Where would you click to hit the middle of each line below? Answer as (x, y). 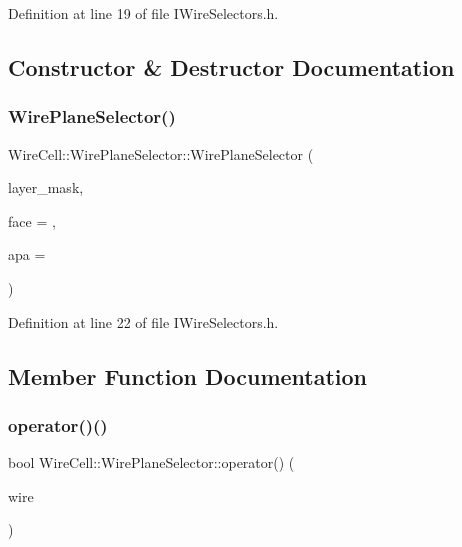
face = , (32, 220)
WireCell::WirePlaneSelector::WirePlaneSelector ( (161, 153)
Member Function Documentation (188, 375)
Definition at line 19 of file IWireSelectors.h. (143, 13)
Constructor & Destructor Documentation (231, 66)
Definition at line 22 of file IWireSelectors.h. (143, 321)
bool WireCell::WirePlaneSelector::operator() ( (151, 462)
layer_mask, (46, 187)
